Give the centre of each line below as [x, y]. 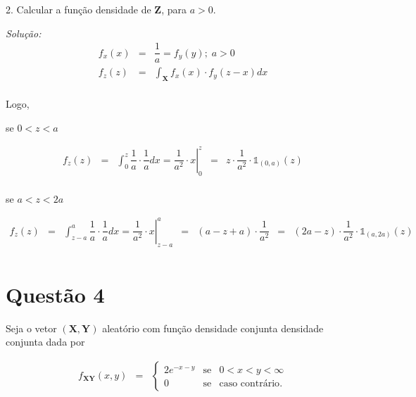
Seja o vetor [31, 328]
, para [174, 9]
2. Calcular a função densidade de [78, 9]
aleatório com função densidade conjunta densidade [213, 328]
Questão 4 [55, 294]
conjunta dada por [45, 342]
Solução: [24, 33]
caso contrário [250, 384]
